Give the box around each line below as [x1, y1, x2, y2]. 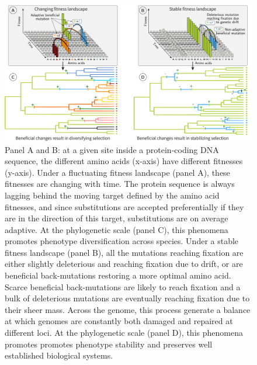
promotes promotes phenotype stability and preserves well [5, 338, 213, 350]
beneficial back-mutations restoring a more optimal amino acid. [5, 269, 231, 281]
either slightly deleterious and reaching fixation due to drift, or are [5, 258, 243, 270]
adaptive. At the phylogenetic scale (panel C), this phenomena [5, 223, 228, 235]
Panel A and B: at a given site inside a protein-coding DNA [5, 143, 219, 155]
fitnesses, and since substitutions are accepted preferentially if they [5, 200, 244, 213]
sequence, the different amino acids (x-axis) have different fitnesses [5, 155, 243, 167]
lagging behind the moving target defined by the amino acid [5, 189, 220, 201]
